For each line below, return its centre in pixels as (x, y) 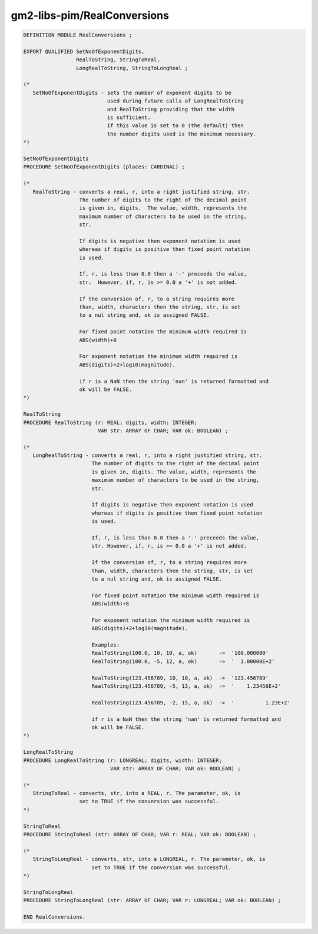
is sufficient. (129, 117)
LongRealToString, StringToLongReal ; (132, 68)
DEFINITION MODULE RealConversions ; (78, 35)
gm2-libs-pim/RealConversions (90, 15)
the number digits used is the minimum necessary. (181, 134)
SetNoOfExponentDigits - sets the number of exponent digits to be (132, 92)
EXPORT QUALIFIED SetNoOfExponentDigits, (84, 51)
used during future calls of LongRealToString (175, 101)
